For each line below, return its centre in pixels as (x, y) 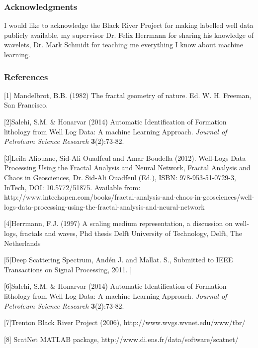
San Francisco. (26, 105)
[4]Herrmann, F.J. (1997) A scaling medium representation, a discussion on (118, 223)
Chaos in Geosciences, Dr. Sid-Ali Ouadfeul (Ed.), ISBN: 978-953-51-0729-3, (120, 177)
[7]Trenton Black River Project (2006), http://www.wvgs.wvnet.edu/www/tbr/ (125, 322)
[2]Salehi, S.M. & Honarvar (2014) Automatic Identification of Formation (115, 121)
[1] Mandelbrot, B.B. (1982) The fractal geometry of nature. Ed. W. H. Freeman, (128, 95)
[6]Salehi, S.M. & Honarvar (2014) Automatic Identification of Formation (115, 286)
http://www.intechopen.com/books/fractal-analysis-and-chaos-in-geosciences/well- (129, 197)
